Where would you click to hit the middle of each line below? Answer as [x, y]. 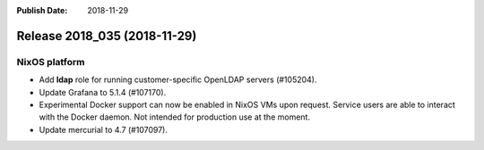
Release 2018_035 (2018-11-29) [107, 36]
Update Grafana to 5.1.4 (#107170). [103, 92]
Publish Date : [42, 10]
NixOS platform [51, 62]
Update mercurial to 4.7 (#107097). [103, 129]
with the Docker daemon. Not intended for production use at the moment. [175, 117]
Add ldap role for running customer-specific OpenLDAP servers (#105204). [178, 79]
